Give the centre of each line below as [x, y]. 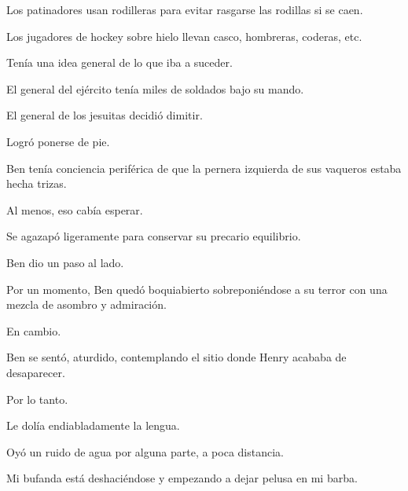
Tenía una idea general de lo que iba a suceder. [119, 62]
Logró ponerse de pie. [58, 141]
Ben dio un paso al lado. [65, 262]
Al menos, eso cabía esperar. [75, 209]
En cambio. [34, 330]
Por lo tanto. [37, 399]
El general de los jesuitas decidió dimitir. [105, 115]
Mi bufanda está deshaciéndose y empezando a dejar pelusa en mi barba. [182, 478]
